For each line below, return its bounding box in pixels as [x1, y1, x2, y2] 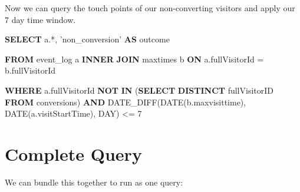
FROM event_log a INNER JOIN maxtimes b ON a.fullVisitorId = [5, 52, 264, 65]
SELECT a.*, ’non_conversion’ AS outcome [5, 33, 170, 45]
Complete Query [5, 141, 142, 165]
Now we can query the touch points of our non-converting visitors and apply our [5, 2, 295, 14]
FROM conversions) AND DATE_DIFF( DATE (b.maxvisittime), [5, 95, 246, 108]
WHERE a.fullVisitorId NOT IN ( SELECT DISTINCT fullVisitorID [5, 84, 273, 96]
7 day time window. [5, 13, 76, 25]
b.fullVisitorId [5, 64, 56, 77]
